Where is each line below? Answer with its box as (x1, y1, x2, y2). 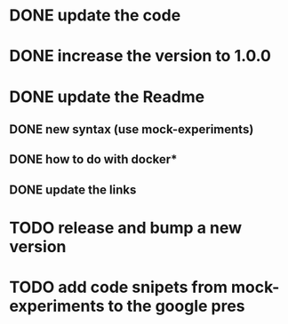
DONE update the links (9, 182, 137, 197)
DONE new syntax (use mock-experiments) (9, 122, 254, 137)
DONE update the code (9, 5, 181, 26)
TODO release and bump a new (9, 217, 243, 238)
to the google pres (108, 296, 246, 316)
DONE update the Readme (9, 86, 205, 107)
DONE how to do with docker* (9, 152, 178, 167)
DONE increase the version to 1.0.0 (9, 46, 271, 67)
